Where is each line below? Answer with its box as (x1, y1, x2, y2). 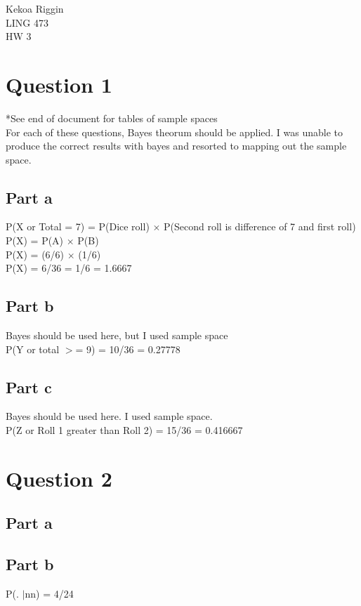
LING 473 (6, 15, 48, 29)
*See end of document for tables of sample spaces (6, 110, 218, 125)
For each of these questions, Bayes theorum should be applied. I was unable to (6, 124, 343, 139)
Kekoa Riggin (6, 1, 64, 15)
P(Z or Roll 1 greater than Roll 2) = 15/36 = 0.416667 (6, 423, 243, 437)
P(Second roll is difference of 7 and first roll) (164, 219, 356, 234)
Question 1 (6, 70, 112, 98)
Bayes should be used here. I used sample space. (6, 409, 213, 423)
